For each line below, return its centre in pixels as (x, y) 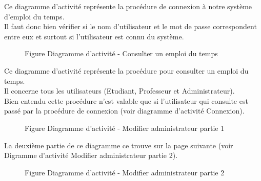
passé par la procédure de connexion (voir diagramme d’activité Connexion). (124, 111)
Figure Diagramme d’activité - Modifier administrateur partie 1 (125, 128)
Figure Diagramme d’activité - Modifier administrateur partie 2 (125, 172)
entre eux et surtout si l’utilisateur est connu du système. (94, 36)
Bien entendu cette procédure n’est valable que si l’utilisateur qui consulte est (126, 100)
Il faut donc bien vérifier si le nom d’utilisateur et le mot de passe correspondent (130, 26)
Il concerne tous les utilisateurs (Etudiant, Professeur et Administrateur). (119, 91)
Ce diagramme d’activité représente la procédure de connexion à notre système (128, 6)
